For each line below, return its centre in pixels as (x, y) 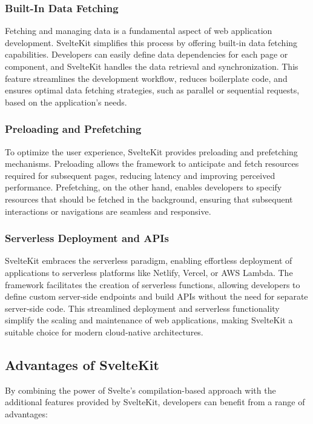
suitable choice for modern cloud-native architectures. (104, 331)
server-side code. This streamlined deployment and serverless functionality (142, 308)
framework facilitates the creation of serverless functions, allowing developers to (153, 284)
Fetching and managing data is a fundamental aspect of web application (139, 31)
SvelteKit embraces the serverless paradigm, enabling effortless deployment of (149, 261)
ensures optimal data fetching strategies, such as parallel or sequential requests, (152, 90)
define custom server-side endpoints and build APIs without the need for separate (156, 296)
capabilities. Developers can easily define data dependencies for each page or (147, 54)
